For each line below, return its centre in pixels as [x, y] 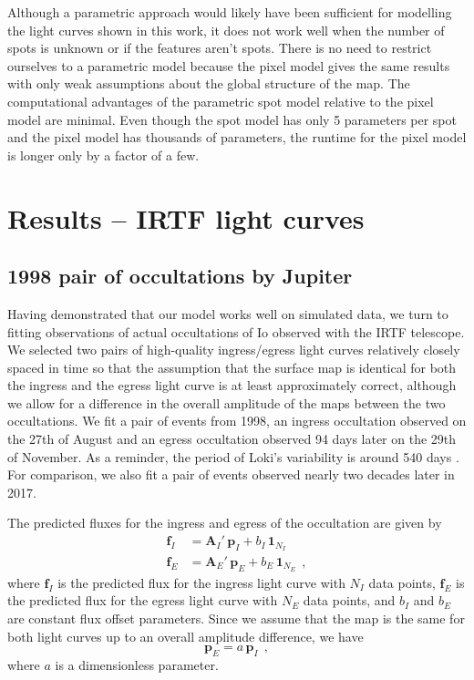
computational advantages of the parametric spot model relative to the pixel [221, 101]
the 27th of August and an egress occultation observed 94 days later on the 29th [232, 439]
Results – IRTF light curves [186, 217]
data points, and [349, 600]
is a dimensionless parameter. [137, 665]
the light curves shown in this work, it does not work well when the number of [226, 30]
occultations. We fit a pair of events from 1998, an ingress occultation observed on [237, 421]
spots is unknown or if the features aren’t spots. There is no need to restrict [220, 48]
